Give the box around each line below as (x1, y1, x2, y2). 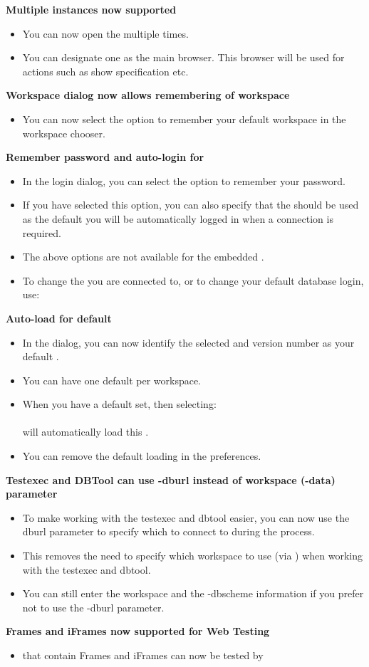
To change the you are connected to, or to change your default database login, (22, 273, 364, 288)
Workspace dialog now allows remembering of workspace (6, 88, 290, 103)
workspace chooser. (22, 125, 105, 140)
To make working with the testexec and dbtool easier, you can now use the (22, 510, 350, 525)
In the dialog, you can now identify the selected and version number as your (22, 335, 355, 350)
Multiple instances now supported (6, 2, 177, 16)
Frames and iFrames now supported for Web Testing (6, 624, 270, 639)
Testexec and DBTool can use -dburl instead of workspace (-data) (6, 472, 336, 487)
